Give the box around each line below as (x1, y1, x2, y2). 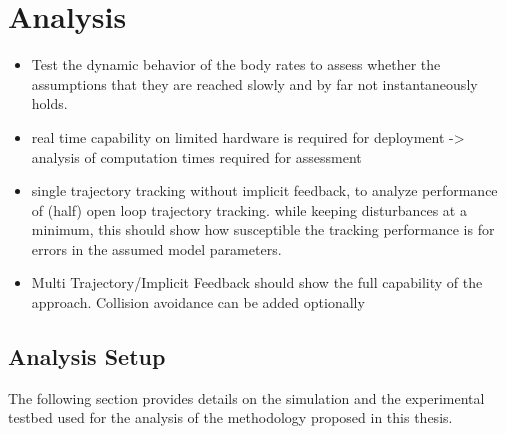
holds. (31, 93, 68, 114)
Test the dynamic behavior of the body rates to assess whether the (31, 54, 441, 75)
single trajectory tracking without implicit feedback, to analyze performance (31, 180, 498, 201)
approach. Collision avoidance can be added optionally (31, 292, 365, 313)
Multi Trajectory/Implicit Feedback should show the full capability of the (31, 272, 483, 293)
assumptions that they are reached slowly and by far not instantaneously (31, 73, 478, 94)
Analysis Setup (8, 341, 166, 372)
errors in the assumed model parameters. (31, 238, 282, 259)
